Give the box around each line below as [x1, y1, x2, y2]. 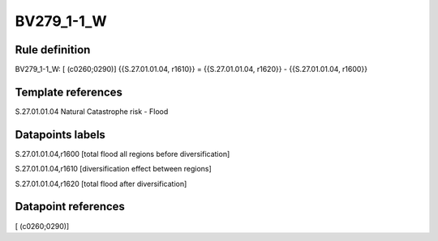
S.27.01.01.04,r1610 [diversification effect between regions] [15, 164, 213, 174]
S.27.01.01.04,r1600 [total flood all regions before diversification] [15, 149, 230, 159]
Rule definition [15, 43, 91, 57]
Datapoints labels [15, 128, 105, 142]
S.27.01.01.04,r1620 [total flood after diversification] [15, 179, 187, 188]
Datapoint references [15, 200, 126, 214]
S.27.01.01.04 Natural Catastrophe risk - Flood [15, 106, 169, 116]
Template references [15, 85, 123, 99]
